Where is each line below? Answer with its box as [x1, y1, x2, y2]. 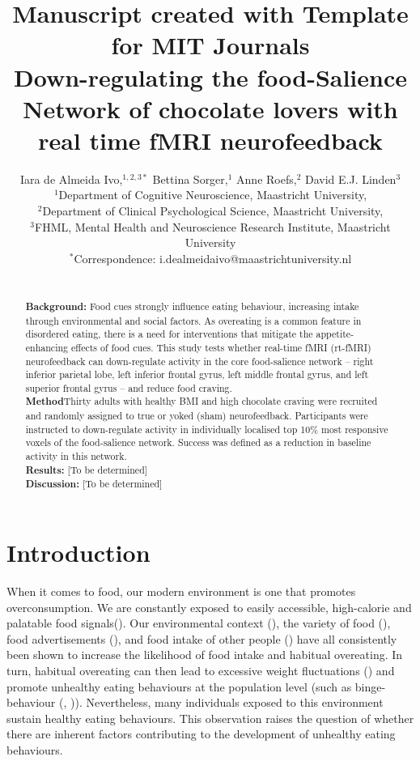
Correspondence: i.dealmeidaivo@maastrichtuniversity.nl [74, 249, 352, 266]
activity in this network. [25, 449, 127, 463]
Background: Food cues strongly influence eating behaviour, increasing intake [25, 299, 359, 313]
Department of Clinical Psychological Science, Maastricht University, [42, 202, 384, 219]
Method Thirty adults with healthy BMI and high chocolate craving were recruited [25, 394, 378, 409]
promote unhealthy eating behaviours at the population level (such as [6, 678, 352, 695]
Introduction [6, 536, 151, 569]
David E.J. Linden [304, 170, 397, 187]
